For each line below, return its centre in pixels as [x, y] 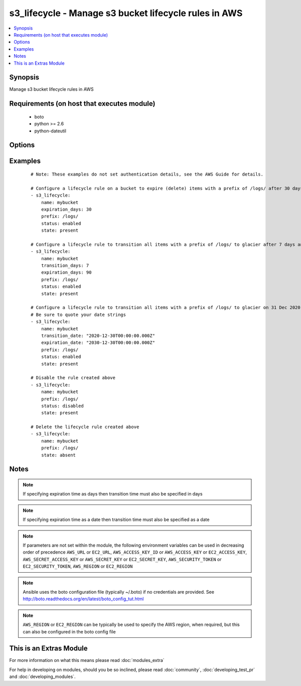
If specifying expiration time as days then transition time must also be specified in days [113, 494]
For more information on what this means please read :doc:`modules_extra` [87, 660]
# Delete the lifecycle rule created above [85, 427]
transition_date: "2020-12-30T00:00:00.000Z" [98, 336]
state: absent [58, 455]
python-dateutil [50, 131]
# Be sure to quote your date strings [79, 314]
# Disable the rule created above [73, 378]
